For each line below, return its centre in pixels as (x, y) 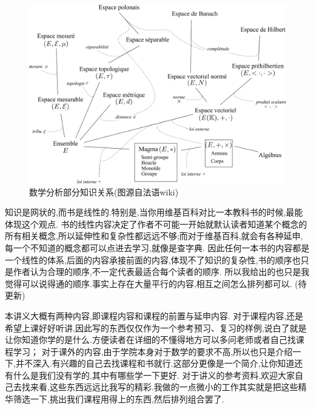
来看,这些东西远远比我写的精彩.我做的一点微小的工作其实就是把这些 (164, 387)
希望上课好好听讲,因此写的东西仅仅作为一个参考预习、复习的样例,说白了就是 (156, 327)
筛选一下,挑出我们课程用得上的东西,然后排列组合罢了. (119, 399)
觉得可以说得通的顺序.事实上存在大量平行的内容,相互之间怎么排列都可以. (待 (156, 283)
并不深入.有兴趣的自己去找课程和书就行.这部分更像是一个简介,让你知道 (155, 363)
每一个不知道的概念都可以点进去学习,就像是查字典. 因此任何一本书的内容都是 (157, 247)
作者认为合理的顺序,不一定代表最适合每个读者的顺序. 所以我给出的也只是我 (161, 272)
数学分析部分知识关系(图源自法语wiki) (104, 191)
